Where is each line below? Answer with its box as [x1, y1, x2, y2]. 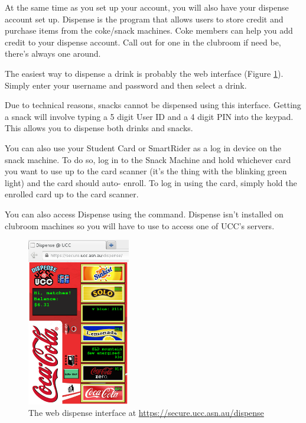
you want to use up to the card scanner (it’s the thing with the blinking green [5, 165, 287, 177]
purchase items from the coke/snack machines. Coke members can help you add [5, 24, 293, 37]
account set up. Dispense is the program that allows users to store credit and [5, 12, 284, 25]
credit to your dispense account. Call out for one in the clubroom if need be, [5, 35, 281, 48]
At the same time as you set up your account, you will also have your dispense [5, 1, 289, 13]
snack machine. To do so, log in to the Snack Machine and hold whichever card [5, 153, 291, 165]
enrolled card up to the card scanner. [5, 188, 139, 200]
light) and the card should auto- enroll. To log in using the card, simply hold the [5, 176, 297, 188]
